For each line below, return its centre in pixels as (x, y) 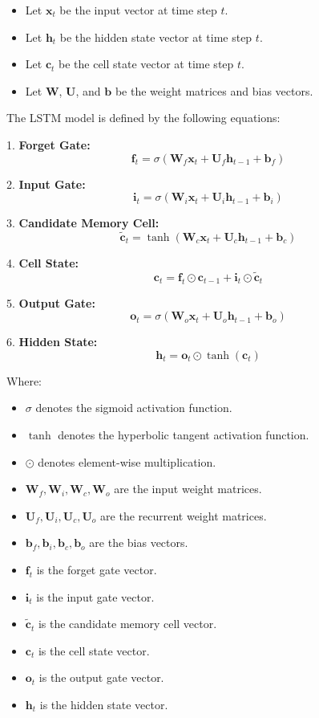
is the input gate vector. (95, 596)
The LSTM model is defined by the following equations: (143, 118)
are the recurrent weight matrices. (184, 515)
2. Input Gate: (46, 184)
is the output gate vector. (101, 677)
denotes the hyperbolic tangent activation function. (184, 434)
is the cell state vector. (94, 650)
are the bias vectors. (139, 543)
